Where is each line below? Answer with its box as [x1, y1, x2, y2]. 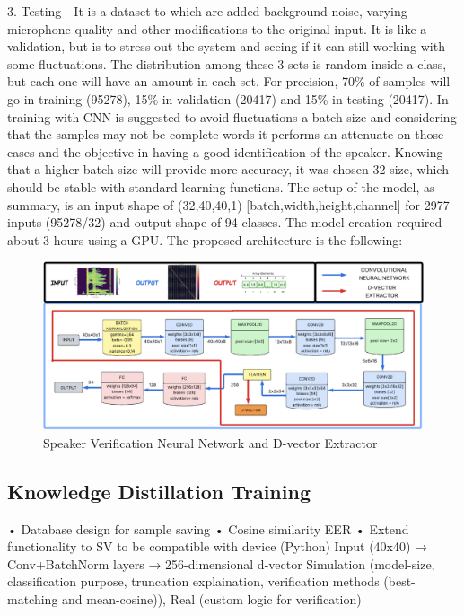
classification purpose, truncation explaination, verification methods [7, 572, 380, 591]
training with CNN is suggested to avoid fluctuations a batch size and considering [7, 107, 457, 126]
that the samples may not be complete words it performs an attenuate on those [7, 125, 444, 144]
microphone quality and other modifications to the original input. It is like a [7, 19, 427, 38]
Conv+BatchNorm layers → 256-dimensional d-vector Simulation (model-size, [7, 554, 435, 573]
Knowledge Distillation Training [7, 477, 311, 505]
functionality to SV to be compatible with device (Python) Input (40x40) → [7, 537, 428, 556]
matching [7, 590, 58, 609]
